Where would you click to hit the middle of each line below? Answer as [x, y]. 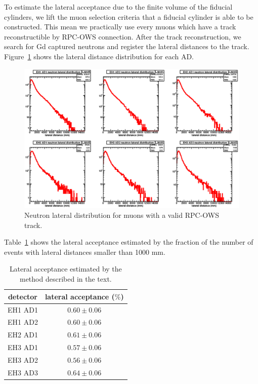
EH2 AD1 [23, 335]
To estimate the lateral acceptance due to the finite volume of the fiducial [118, 7]
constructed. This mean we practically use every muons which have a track [120, 27]
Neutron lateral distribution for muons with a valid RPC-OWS [122, 215]
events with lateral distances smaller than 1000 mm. [85, 252]
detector [23, 296]
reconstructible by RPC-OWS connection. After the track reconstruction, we [123, 36]
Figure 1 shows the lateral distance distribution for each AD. [99, 56]
